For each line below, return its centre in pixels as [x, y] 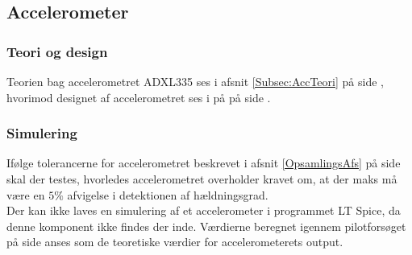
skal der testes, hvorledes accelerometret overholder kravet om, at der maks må [202, 179]
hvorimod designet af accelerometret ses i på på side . [139, 97]
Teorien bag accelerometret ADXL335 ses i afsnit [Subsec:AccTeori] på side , [195, 81]
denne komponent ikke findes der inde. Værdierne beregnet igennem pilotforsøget [206, 226]
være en [26, 194]
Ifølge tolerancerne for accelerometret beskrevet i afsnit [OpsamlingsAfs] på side [204, 163]
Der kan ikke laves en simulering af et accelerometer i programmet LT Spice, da [204, 210]
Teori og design [57, 51]
